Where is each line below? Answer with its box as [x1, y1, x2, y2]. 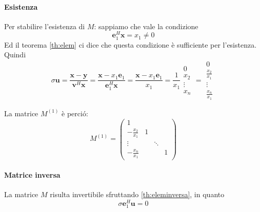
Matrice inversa [4, 169, 61, 180]
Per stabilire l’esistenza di [4, 20, 85, 31]
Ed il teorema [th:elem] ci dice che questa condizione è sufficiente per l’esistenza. [4, 39, 257, 50]
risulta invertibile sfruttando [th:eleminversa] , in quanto [50, 189, 225, 200]
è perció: [62, 108, 88, 118]
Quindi [4, 49, 26, 60]
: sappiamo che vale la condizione [94, 20, 198, 31]
